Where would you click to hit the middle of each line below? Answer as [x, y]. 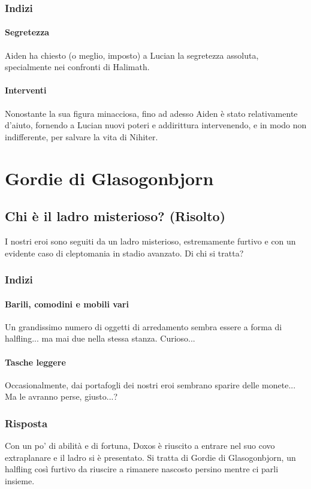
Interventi [26, 90]
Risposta [26, 423]
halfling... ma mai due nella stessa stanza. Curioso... [100, 338]
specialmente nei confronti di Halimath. [77, 67]
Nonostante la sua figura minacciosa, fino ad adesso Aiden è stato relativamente [151, 113]
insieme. [20, 480]
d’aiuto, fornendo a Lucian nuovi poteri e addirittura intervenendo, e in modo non [156, 125]
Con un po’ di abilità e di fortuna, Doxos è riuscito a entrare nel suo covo [140, 446]
